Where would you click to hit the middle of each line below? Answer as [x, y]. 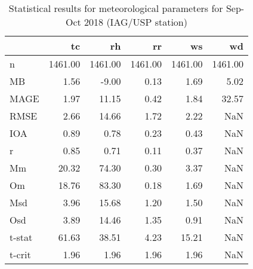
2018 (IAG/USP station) [136, 22]
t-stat [21, 237]
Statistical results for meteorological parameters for [116, 8]
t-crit [20, 254]
